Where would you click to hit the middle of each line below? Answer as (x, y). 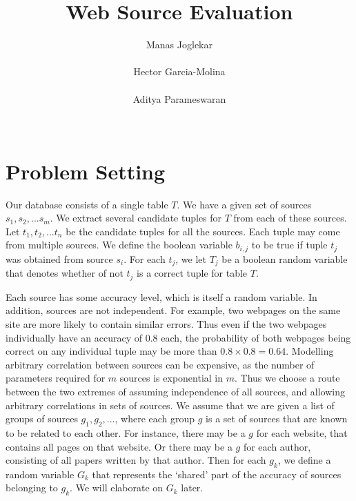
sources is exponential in (171, 378)
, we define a (304, 460)
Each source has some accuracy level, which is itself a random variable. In (161, 296)
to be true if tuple (289, 245)
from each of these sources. (290, 218)
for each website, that (302, 432)
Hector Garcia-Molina (179, 71)
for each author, (277, 446)
